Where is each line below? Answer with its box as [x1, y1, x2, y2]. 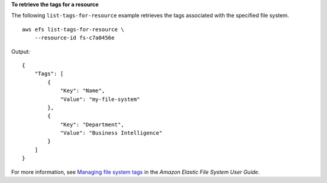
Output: [11, 48, 30, 55]
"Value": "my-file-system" [60, 95, 140, 103]
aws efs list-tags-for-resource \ [22, 26, 124, 33]
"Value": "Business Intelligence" [60, 130, 163, 136]
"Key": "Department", [60, 121, 124, 128]
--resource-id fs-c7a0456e [34, 34, 115, 42]
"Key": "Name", [60, 88, 105, 94]
